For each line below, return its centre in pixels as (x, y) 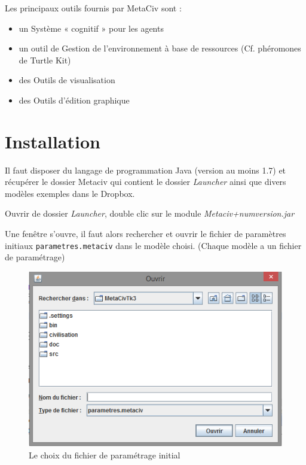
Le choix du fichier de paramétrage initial (105, 455)
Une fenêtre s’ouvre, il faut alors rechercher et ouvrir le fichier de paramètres (146, 234)
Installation (53, 141)
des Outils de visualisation (67, 80)
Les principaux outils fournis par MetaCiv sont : (93, 8)
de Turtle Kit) (45, 60)
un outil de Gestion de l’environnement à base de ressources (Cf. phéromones (160, 48)
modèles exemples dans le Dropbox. (70, 193)
